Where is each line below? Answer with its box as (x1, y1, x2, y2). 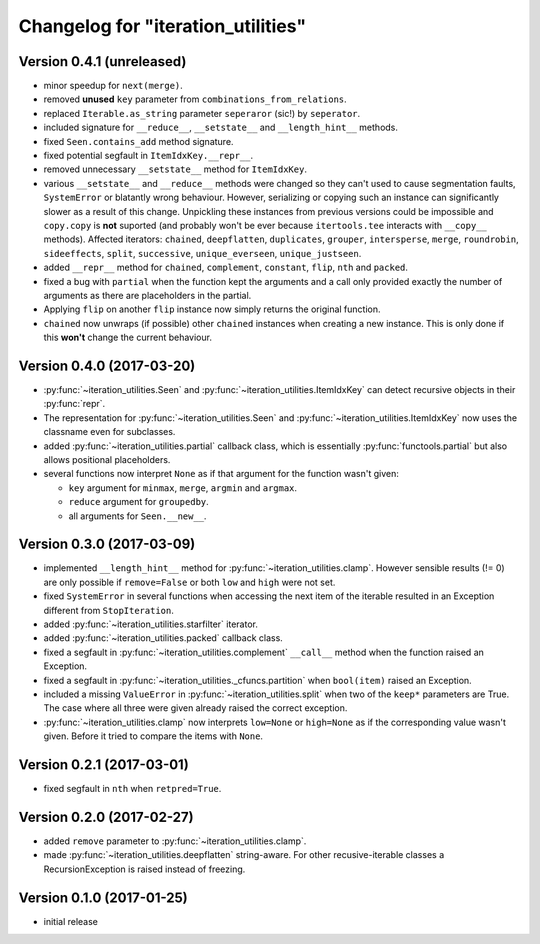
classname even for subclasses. (43, 426, 176, 438)
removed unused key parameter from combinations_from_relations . (43, 93, 347, 105)
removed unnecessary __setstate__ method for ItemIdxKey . (43, 163, 307, 175)
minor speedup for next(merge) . (43, 80, 184, 92)
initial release (43, 915, 99, 927)
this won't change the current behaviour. (43, 331, 212, 344)
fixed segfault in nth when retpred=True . (43, 783, 222, 795)
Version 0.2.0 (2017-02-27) (18, 808, 194, 825)
